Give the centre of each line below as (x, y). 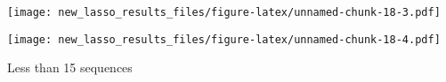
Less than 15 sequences (70, 67)
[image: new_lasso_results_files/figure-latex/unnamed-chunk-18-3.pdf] (224, 12)
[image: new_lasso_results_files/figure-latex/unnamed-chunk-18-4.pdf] (224, 39)
